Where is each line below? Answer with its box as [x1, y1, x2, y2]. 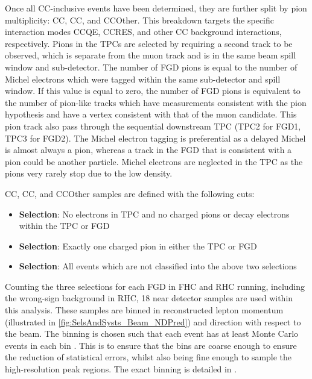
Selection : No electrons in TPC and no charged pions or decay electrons [19, 207, 290, 220]
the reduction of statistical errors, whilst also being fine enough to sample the [5, 351, 292, 363]
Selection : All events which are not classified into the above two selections [19, 260, 297, 272]
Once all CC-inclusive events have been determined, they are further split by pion [5, 2, 307, 14]
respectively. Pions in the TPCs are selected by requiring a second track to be [5, 37, 293, 49]
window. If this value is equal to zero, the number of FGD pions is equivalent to [5, 84, 301, 97]
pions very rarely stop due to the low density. [5, 167, 173, 180]
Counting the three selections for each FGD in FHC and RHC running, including [5, 280, 305, 292]
